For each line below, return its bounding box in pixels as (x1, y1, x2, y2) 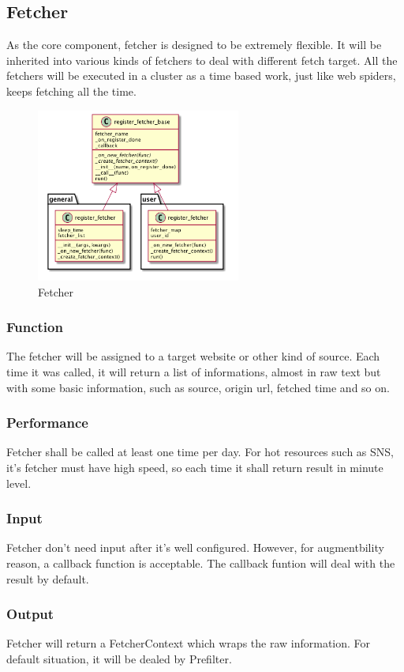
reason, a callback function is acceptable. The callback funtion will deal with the (6, 555, 395, 571)
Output (6, 604, 54, 624)
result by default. (6, 570, 89, 587)
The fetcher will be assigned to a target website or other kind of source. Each (6, 348, 380, 364)
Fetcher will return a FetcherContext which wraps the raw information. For (6, 635, 371, 651)
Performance (6, 413, 88, 432)
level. (6, 474, 32, 491)
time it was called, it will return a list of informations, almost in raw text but (6, 364, 381, 379)
